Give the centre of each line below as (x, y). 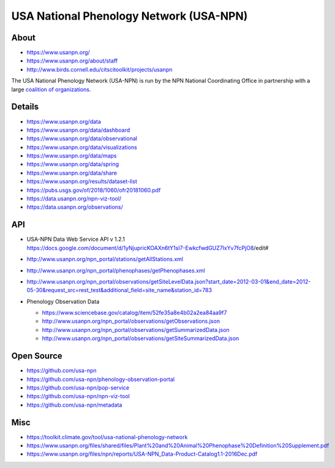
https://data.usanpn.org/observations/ (75, 207)
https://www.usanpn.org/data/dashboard (78, 130)
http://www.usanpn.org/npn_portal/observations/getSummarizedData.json (136, 330)
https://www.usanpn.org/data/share (72, 173)
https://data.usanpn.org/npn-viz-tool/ (74, 198)
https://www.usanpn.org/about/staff (72, 61)
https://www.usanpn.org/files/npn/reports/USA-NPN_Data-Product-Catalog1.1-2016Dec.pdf (142, 454)
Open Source (37, 356)
